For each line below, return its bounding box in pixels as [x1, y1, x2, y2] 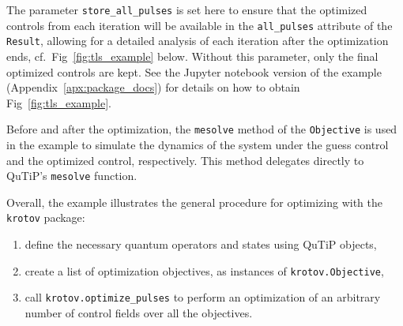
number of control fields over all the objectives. [24, 305, 253, 320]
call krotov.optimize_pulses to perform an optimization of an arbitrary [24, 289, 381, 305]
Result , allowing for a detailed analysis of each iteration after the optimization [6, 32, 389, 49]
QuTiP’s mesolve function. [6, 167, 137, 184]
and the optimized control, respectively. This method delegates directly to [6, 152, 364, 168]
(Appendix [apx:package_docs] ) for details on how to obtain [6, 79, 300, 96]
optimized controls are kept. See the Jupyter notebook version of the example [6, 63, 382, 80]
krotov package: [6, 209, 85, 226]
